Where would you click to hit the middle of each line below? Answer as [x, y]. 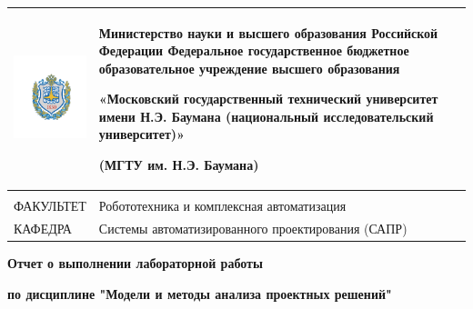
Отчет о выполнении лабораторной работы [135, 263]
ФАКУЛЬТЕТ [50, 206]
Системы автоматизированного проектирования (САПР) [253, 228]
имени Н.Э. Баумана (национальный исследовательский [266, 116]
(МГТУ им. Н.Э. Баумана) [179, 165]
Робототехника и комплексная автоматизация [222, 206]
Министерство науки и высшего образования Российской [268, 32]
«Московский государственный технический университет [268, 99]
